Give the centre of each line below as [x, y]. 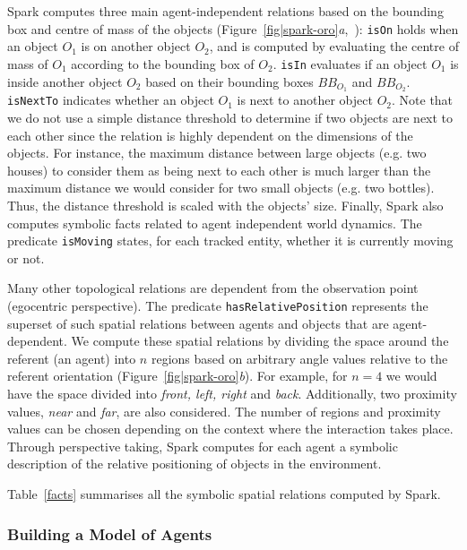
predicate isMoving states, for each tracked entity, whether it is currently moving [230, 241]
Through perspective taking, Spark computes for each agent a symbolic [203, 446]
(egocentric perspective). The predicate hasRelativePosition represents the [218, 306]
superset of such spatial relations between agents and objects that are [198, 323]
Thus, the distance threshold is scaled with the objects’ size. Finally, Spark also [225, 205]
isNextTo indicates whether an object [111, 100]
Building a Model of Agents [110, 533]
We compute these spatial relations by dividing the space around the [260, 341]
